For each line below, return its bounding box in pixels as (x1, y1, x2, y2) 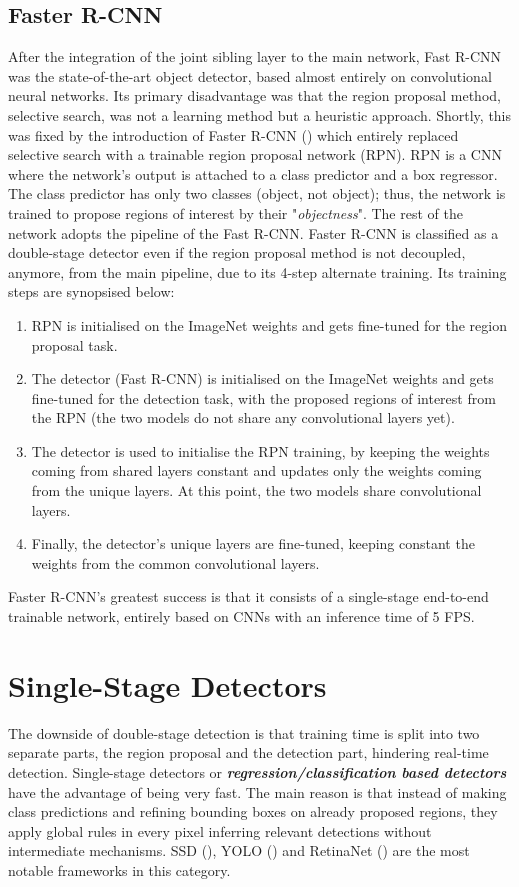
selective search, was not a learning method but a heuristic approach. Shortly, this (8, 104, 512, 125)
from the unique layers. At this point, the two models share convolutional (31, 480, 482, 501)
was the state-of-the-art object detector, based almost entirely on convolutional (8, 65, 492, 86)
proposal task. (31, 334, 118, 355)
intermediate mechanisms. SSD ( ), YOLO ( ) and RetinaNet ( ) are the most (8, 840, 470, 861)
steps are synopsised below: (8, 281, 175, 302)
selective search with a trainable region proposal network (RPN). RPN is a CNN (8, 144, 502, 165)
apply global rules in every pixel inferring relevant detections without (8, 820, 432, 841)
